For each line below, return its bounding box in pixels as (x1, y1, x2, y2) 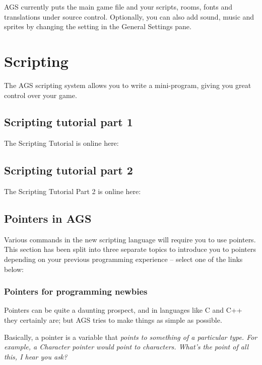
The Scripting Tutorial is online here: (4, 138, 119, 148)
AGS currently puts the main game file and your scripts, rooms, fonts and (4, 2, 232, 12)
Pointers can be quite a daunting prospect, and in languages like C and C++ (4, 305, 242, 315)
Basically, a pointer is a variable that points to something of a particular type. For (4, 331, 257, 342)
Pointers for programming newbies (4, 285, 148, 298)
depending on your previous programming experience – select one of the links (4, 254, 243, 264)
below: (4, 263, 24, 274)
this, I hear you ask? (4, 351, 68, 361)
